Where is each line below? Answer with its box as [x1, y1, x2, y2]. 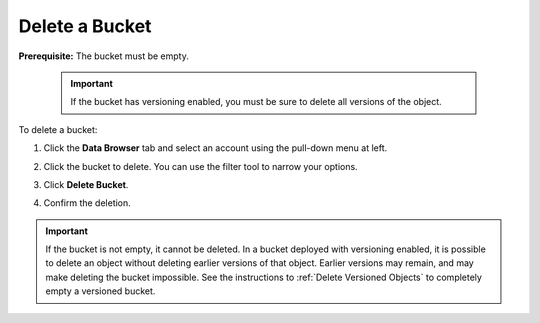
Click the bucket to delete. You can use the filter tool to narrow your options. [43, 160, 359, 172]
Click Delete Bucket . [43, 178, 129, 190]
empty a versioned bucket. [45, 285, 156, 297]
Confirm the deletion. [43, 197, 132, 209]
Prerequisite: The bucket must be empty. [18, 50, 189, 62]
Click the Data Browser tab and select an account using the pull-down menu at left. [43, 142, 388, 154]
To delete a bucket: [18, 123, 98, 135]
